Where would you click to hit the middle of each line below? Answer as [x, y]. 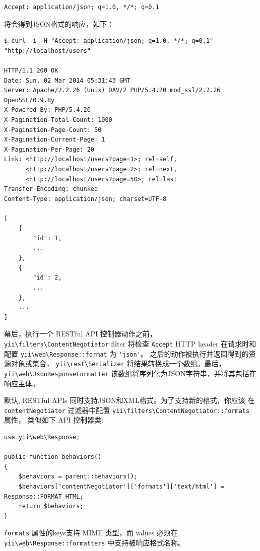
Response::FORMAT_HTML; [44, 496]
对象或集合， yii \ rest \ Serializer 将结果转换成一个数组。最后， [118, 363]
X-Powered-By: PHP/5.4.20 [47, 110]
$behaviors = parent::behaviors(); [78, 477]
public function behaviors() [53, 457]
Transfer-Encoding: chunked [51, 189]
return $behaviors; [51, 506]
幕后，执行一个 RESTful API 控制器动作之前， [80, 334]
